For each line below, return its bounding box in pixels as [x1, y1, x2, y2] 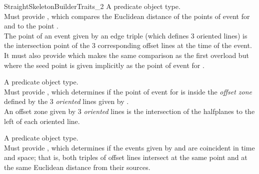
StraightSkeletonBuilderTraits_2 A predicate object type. [4, 1, 180, 11]
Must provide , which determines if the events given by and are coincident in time [4, 142, 255, 152]
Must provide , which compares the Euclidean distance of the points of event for [4, 10, 250, 21]
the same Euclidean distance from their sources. [4, 161, 150, 172]
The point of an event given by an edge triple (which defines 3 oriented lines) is [4, 30, 247, 40]
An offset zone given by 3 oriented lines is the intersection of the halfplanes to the [4, 105, 255, 116]
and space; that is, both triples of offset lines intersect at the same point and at [4, 152, 247, 162]
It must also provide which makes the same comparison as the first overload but [4, 49, 249, 60]
